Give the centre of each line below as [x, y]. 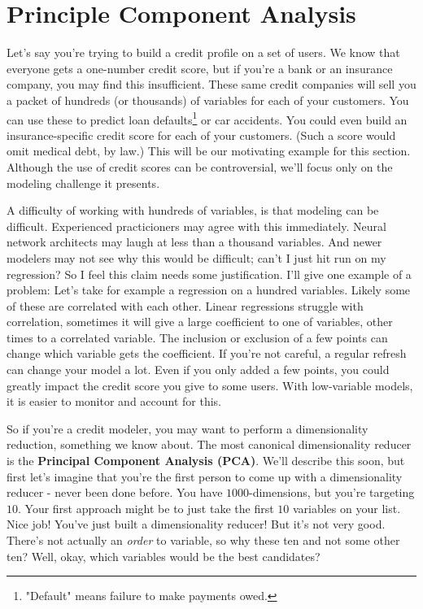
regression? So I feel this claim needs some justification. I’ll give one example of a [209, 274]
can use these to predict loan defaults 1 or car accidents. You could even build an [207, 118]
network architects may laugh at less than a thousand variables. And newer [194, 242]
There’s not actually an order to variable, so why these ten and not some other [203, 540]
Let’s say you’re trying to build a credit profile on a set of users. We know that [203, 52]
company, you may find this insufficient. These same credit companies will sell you [211, 84]
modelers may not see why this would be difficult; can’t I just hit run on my [196, 257]
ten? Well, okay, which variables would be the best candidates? [164, 556]
